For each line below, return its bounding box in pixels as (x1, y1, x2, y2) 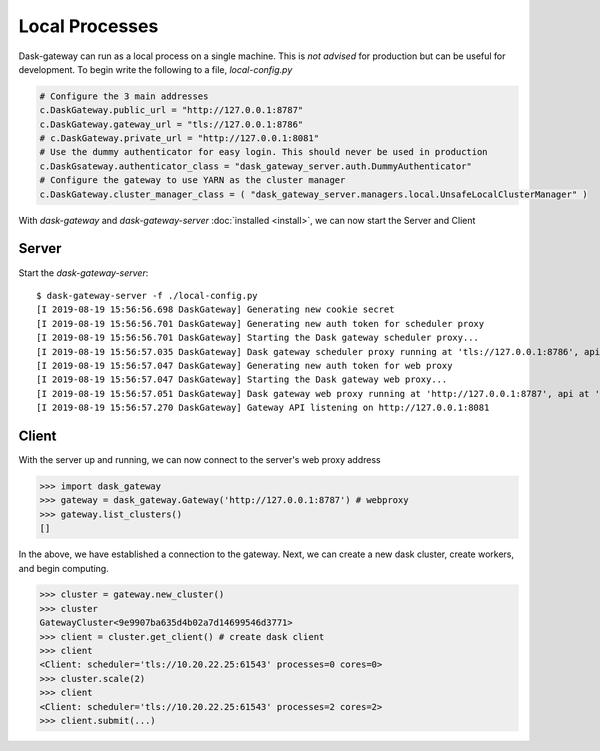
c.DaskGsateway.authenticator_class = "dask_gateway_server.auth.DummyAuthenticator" (39, 160, 472, 172)
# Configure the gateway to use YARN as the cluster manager (39, 175, 346, 186)
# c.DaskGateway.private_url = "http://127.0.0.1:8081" (39, 133, 320, 144)
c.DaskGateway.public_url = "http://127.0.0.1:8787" (39, 105, 304, 116)
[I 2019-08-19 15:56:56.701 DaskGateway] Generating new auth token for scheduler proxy (36, 318, 485, 329)
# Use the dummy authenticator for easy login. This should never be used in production (39, 146, 489, 158)
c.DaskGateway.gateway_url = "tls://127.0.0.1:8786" (39, 118, 304, 130)
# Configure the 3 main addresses (39, 90, 209, 102)
